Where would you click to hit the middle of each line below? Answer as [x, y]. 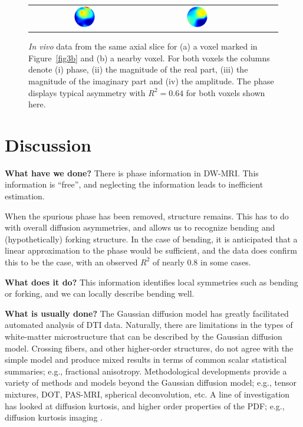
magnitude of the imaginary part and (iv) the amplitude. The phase [151, 81]
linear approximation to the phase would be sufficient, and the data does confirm [151, 250]
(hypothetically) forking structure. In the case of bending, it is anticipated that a [151, 239]
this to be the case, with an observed [71, 262]
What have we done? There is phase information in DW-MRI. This [132, 173]
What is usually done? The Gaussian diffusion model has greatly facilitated [147, 313]
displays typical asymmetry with [87, 92]
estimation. [25, 196]
